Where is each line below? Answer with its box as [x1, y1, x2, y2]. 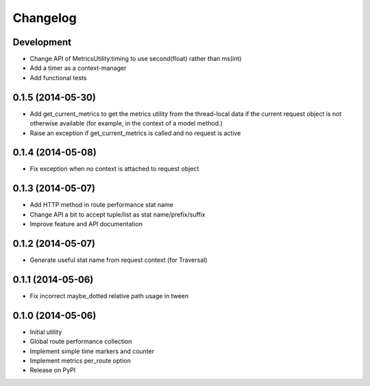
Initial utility [29, 328, 62, 336]
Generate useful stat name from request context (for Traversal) [29, 256, 208, 264]
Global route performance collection [29, 337, 132, 346]
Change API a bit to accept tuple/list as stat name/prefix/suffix [29, 210, 206, 219]
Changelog [12, 10, 77, 25]
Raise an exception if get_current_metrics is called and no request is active [29, 129, 241, 137]
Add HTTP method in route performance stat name [29, 201, 174, 209]
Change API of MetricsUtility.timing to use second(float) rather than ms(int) [29, 55, 242, 63]
